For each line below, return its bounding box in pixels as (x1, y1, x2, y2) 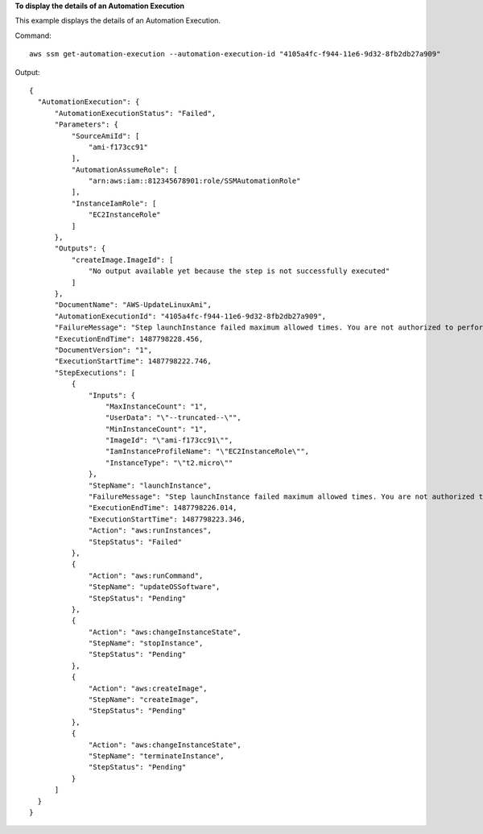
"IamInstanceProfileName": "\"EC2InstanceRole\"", (105, 447, 310, 456)
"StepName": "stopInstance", (89, 639, 204, 648)
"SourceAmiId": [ (71, 131, 140, 140)
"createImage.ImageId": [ (71, 255, 174, 264)
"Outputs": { (54, 244, 106, 253)
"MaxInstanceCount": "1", (105, 401, 208, 411)
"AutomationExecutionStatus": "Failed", (54, 109, 217, 118)
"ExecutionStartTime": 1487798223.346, (89, 514, 246, 524)
